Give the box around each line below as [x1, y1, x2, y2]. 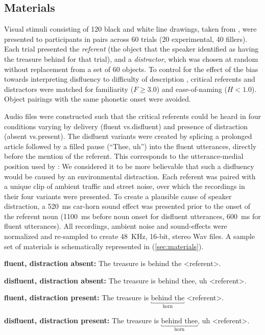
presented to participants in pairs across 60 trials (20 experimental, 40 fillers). [4, 33, 248, 44]
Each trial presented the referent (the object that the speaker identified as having [4, 43, 259, 54]
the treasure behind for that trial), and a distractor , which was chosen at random [4, 53, 258, 64]
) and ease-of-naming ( [156, 83, 227, 94]
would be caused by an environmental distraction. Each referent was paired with [4, 171, 256, 181]
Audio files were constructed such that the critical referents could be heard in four [4, 110, 261, 121]
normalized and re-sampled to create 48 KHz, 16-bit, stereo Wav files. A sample [4, 231, 255, 242]
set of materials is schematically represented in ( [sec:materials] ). [4, 241, 204, 251]
